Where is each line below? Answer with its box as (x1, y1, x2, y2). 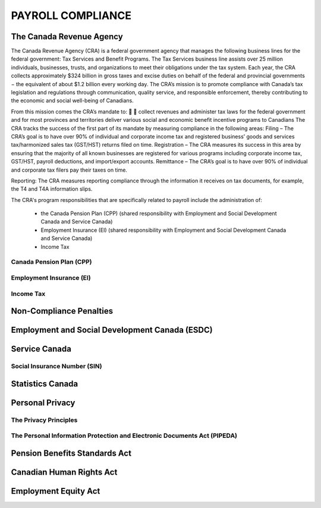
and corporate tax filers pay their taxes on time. (11, 166, 128, 173)
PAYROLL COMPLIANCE (11, 9, 132, 22)
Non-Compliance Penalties (11, 306, 113, 316)
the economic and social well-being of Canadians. (11, 97, 134, 104)
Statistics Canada (11, 378, 78, 389)
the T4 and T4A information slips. (11, 185, 93, 193)
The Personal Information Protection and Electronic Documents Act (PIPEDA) (11, 431, 238, 440)
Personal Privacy (11, 397, 75, 408)
